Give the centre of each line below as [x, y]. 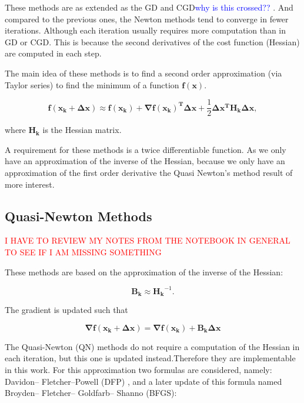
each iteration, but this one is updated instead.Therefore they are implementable [150, 358]
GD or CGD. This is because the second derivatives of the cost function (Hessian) [152, 41]
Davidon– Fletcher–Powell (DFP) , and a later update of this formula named [143, 381]
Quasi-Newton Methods [78, 216]
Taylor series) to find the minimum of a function [92, 84]
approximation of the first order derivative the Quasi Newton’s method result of [149, 172]
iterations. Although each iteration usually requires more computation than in [146, 30]
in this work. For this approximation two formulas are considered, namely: [138, 369]
